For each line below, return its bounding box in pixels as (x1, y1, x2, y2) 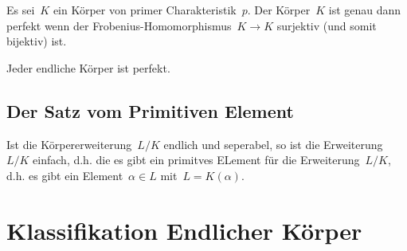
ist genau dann (328, 2, 401, 18)
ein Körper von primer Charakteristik (53, 2, 237, 18)
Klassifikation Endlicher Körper (6, 214, 362, 246)
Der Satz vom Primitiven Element (6, 98, 294, 123)
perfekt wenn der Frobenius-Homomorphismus (6, 17, 232, 33)
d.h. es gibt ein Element (6, 167, 123, 183)
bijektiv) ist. (6, 33, 67, 49)
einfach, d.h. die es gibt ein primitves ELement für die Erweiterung (33, 151, 360, 168)
